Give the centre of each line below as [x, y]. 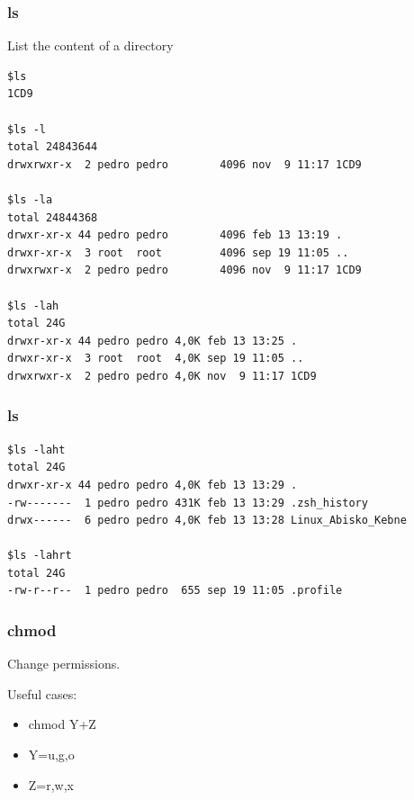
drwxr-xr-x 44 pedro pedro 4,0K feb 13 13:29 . [153, 485]
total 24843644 [53, 147]
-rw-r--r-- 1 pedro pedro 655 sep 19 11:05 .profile [175, 591]
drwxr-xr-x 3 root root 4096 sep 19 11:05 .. [178, 252]
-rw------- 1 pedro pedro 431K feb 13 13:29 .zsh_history [188, 503]
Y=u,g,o [51, 755]
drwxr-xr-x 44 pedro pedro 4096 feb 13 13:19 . [175, 235]
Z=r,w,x [51, 784]
